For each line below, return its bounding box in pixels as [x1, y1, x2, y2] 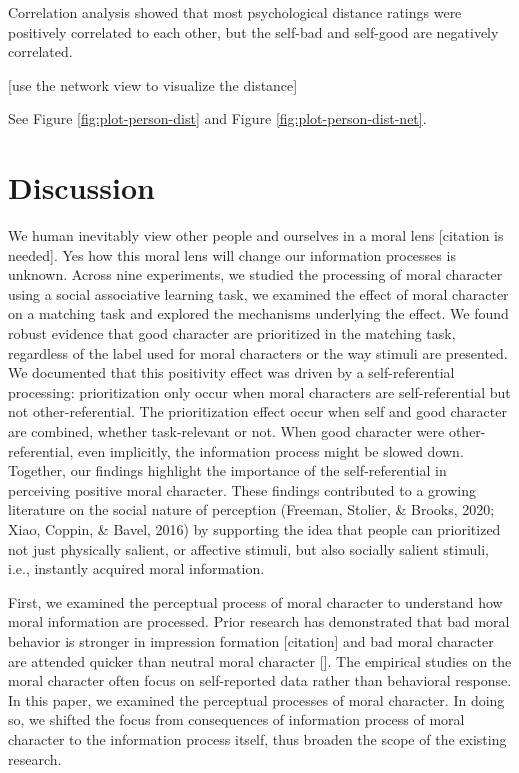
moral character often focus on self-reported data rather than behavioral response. [8, 670, 512, 691]
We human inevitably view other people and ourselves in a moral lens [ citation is [8, 225, 504, 246]
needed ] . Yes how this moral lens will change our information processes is [8, 244, 456, 265]
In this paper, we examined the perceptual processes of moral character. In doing [8, 689, 505, 710]
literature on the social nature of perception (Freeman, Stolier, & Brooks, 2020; [8, 499, 495, 520]
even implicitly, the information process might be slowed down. [78, 440, 464, 461]
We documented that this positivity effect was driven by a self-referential [8, 362, 455, 383]
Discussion [8, 167, 155, 208]
